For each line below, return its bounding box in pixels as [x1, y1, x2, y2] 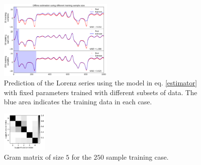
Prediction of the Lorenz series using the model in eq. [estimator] [4, 78, 197, 88]
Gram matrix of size [4, 151, 64, 162]
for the [71, 151, 92, 162]
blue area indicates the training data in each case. [4, 97, 152, 107]
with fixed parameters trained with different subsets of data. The [4, 87, 197, 97]
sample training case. [106, 151, 169, 162]
